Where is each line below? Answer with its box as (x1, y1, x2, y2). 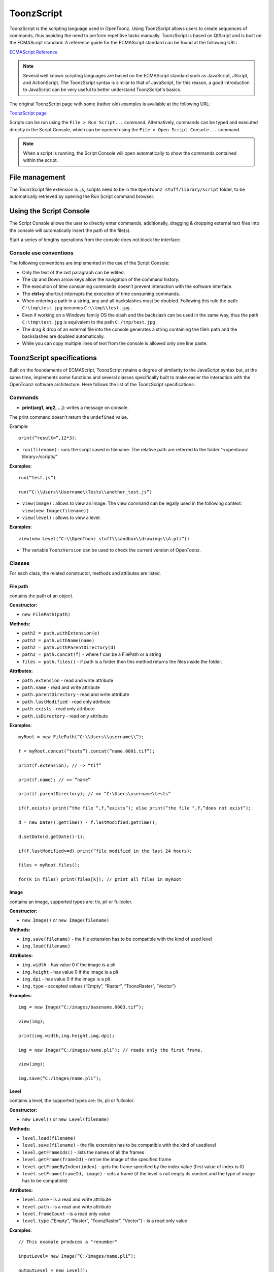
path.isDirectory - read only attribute (22, 713, 109, 719)
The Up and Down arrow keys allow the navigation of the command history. (22, 276, 180, 282)
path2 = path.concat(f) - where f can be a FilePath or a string (22, 651, 162, 657)
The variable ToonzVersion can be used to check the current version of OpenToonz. (22, 547, 201, 553)
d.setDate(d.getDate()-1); (18, 833, 86, 840)
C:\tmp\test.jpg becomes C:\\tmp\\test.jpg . (22, 305, 132, 311)
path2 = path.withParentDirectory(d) (22, 645, 116, 650)
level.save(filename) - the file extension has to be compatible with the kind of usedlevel (22, 1142, 216, 1148)
